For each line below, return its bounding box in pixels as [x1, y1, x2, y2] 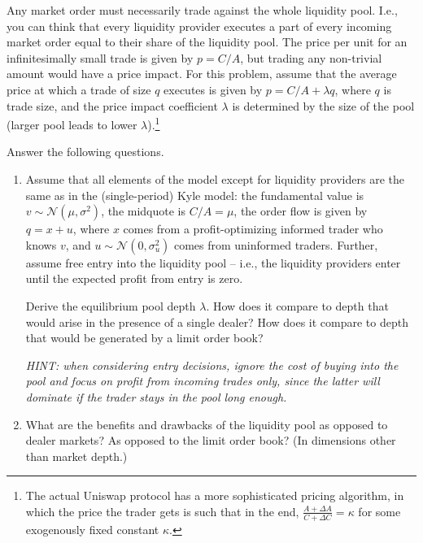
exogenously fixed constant [25, 520, 159, 537]
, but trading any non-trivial [240, 49, 382, 66]
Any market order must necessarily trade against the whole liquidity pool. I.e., [7, 2, 398, 18]
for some [358, 502, 401, 519]
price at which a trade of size [7, 80, 151, 98]
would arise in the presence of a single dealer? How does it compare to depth [25, 313, 408, 330]
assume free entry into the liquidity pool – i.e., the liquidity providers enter [25, 254, 401, 271]
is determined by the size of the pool [232, 97, 415, 114]
